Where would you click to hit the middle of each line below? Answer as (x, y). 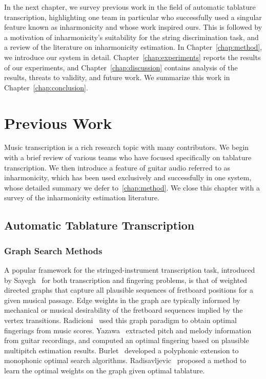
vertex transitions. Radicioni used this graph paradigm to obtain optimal (120, 320)
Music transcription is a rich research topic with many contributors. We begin (127, 147)
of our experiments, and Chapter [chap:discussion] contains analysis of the (121, 67)
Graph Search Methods (53, 250)
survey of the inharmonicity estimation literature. (82, 197)
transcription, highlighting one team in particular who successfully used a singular (133, 17)
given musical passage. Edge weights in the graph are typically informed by (122, 300)
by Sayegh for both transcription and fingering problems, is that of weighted (126, 280)
